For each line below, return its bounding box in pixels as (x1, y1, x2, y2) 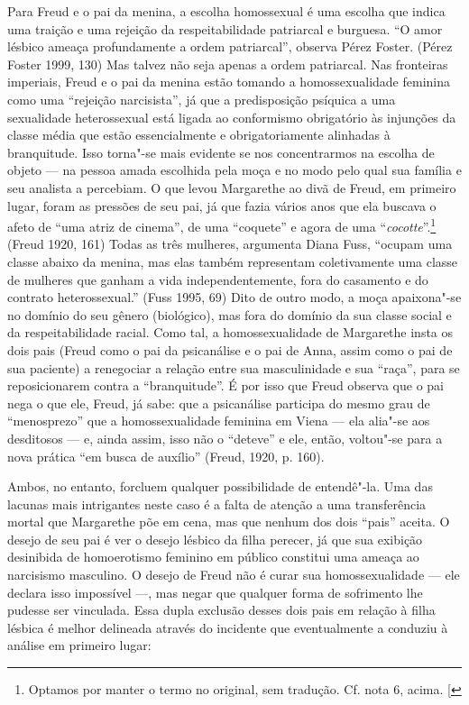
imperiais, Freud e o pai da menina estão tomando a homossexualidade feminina (7, 72, 450, 91)
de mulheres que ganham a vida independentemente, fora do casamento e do (7, 270, 428, 288)
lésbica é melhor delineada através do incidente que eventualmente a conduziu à (7, 618, 448, 636)
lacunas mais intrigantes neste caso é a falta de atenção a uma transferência (7, 494, 427, 513)
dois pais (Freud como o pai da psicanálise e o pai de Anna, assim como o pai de (7, 340, 453, 359)
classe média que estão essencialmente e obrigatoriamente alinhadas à (7, 125, 391, 144)
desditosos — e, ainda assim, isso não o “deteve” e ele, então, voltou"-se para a (7, 428, 443, 447)
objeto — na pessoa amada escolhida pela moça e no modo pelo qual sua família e (7, 160, 462, 179)
